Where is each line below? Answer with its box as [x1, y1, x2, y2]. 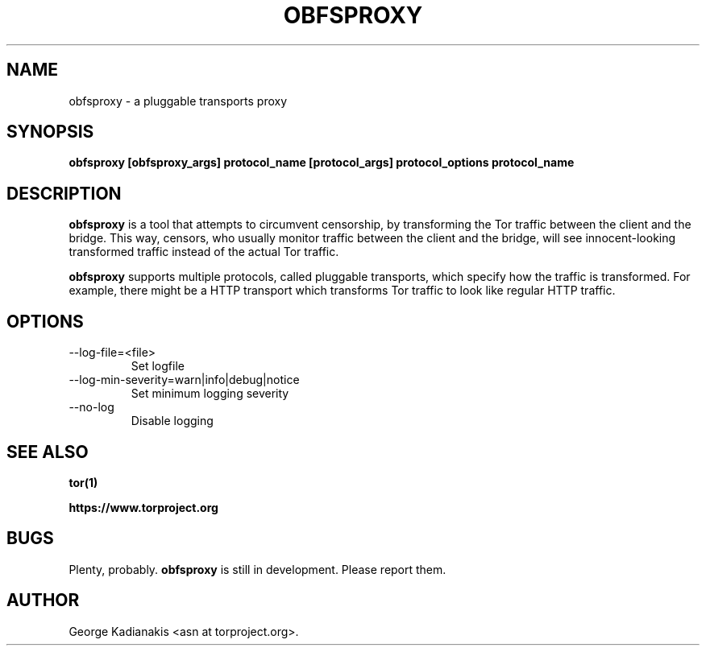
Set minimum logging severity [131, 386, 289, 401]
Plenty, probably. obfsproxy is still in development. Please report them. [69, 562, 446, 576]
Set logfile [131, 359, 185, 373]
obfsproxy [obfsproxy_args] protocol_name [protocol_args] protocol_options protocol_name [69, 155, 575, 170]
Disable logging [131, 414, 214, 428]
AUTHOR [6, 590, 80, 611]
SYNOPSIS [6, 122, 94, 142]
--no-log [69, 400, 114, 415]
